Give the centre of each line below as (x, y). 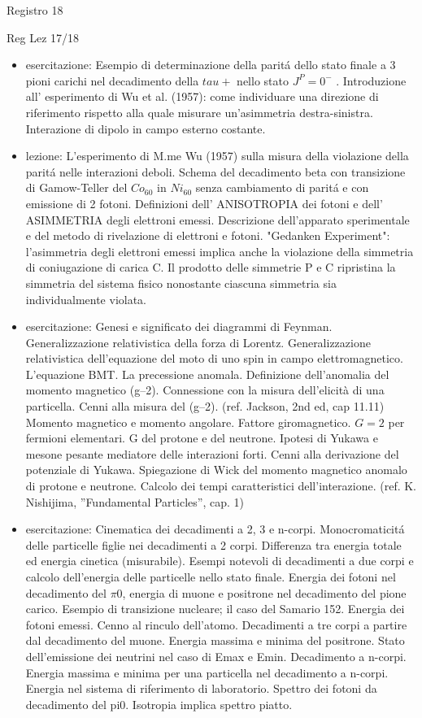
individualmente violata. (86, 299)
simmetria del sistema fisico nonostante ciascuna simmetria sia (181, 283)
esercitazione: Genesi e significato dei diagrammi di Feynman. (179, 326)
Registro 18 (35, 10)
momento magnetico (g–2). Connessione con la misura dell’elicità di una (205, 390)
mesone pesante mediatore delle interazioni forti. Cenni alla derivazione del (212, 453)
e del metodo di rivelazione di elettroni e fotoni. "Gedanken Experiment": (208, 235)
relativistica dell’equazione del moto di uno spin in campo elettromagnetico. (214, 358)
